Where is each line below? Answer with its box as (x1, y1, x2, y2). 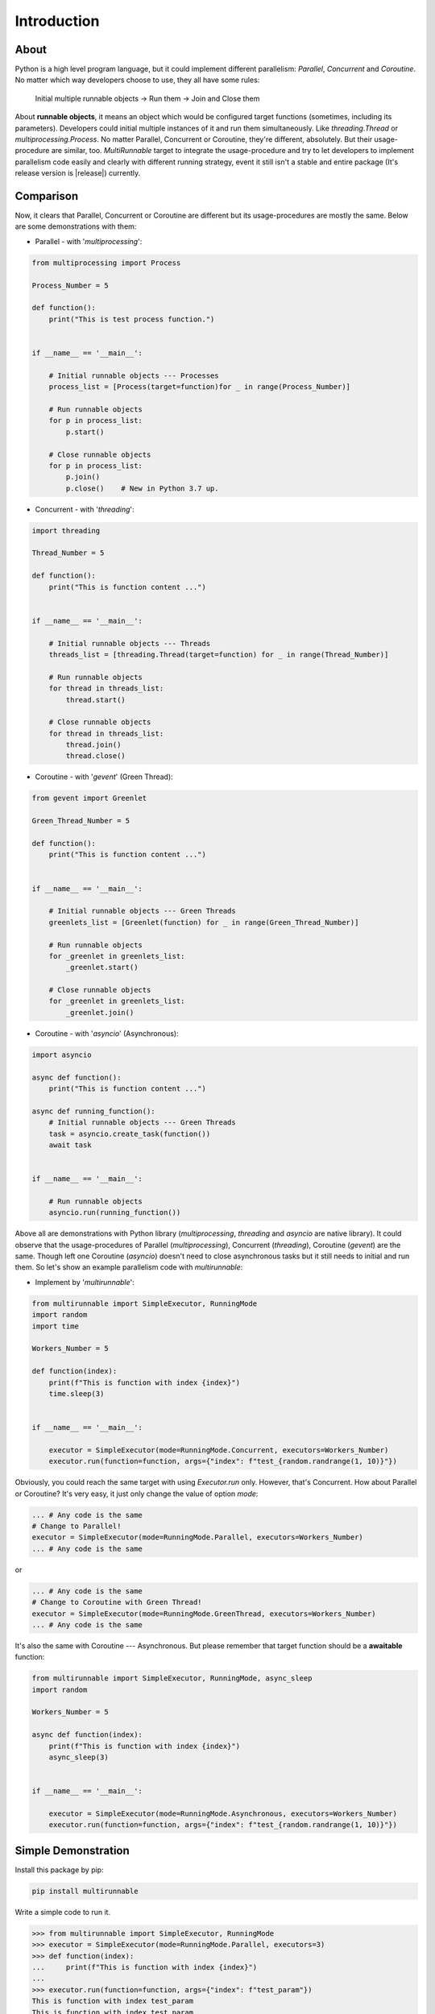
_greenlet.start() (65, 963, 139, 972)
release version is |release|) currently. (14, 168, 141, 178)
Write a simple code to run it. (14, 1907, 111, 1917)
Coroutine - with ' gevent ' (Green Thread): (35, 772, 173, 781)
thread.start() (65, 695, 126, 704)
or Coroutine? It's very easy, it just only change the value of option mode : (14, 1489, 259, 1498)
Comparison (14, 189, 79, 203)
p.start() (65, 427, 105, 437)
